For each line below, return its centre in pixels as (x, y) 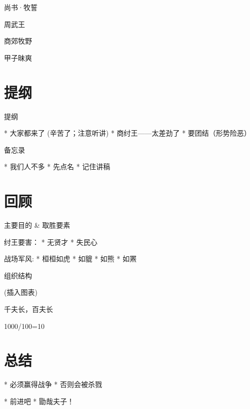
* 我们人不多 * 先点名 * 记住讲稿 (57, 166)
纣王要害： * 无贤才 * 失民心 (51, 242)
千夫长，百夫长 (28, 309)
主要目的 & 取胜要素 (37, 225)
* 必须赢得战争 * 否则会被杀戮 (53, 384)
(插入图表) (21, 292)
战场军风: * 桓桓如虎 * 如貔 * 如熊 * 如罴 (70, 259)
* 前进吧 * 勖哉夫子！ (39, 401)
